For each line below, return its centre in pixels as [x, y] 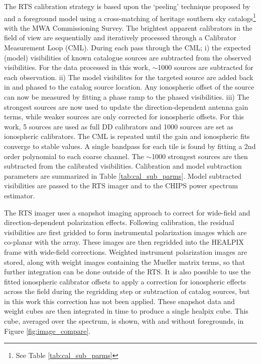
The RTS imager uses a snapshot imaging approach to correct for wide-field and [127, 212]
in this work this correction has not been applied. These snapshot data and [119, 301]
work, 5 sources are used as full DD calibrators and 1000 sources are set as [119, 126]
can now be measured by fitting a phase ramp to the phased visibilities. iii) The [127, 97]
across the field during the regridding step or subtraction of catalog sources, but [127, 291]
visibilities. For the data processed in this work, [77, 67]
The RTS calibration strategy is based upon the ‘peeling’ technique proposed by [127, 6]
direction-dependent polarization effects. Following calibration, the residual [119, 222]
